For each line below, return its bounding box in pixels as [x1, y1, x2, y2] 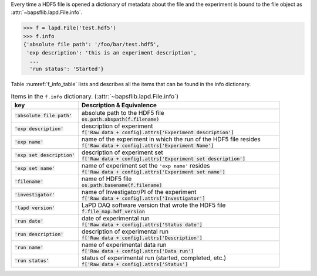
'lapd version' [14, 205, 55, 211]
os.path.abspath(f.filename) [81, 116, 160, 122]
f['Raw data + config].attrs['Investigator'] [81, 195, 205, 202]
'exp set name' [14, 165, 55, 172]
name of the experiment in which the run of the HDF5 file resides [81, 135, 261, 144]
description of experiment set [81, 148, 164, 156]
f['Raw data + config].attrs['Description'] [81, 235, 203, 241]
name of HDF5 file [81, 175, 132, 183]
